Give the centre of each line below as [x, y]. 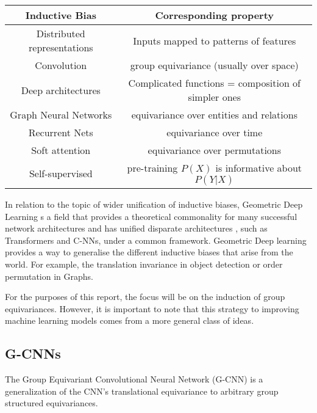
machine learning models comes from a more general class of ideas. [130, 320]
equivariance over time [215, 132]
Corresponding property [215, 15]
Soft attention [61, 150]
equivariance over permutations [215, 150]
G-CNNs [33, 353]
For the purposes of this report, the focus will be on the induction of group [145, 297]
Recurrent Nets [61, 132]
